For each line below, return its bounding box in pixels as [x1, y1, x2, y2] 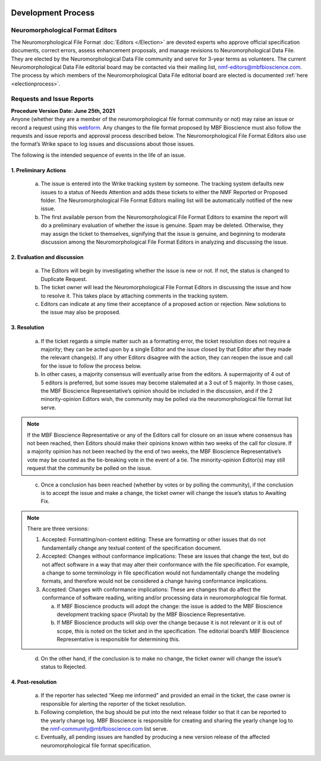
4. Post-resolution [11, 678, 57, 686]
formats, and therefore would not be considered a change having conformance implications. [42, 577, 268, 585]
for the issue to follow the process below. [40, 362, 142, 370]
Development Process [11, 8, 95, 18]
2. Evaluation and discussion [11, 253, 84, 261]
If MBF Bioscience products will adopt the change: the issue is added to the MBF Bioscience [56, 602, 283, 610]
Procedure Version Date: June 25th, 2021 [11, 107, 115, 114]
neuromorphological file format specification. [40, 741, 152, 749]
